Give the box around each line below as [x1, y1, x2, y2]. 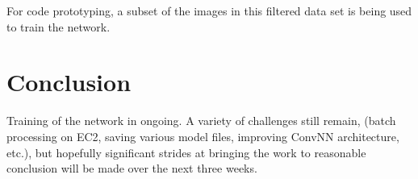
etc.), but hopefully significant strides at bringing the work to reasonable [6, 144, 366, 160]
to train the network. [6, 18, 111, 35]
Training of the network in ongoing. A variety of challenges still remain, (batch [6, 112, 396, 129]
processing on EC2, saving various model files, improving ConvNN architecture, [6, 127, 399, 144]
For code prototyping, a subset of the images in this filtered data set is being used [6, 2, 412, 19]
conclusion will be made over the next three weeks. [6, 160, 257, 177]
